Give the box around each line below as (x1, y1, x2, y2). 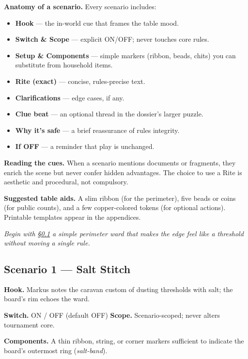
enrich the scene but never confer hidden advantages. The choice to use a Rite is (4, 167, 242, 177)
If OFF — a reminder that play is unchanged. (15, 141, 155, 151)
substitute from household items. (15, 60, 113, 70)
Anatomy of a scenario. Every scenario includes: (4, 1, 156, 11)
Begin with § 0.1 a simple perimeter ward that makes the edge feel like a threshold (4, 228, 244, 238)
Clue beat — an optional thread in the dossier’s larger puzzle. (15, 109, 203, 119)
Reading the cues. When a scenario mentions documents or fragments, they (4, 157, 236, 167)
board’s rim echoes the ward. (4, 294, 90, 304)
